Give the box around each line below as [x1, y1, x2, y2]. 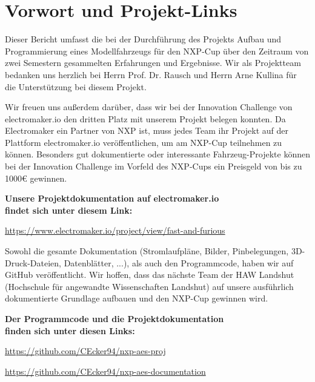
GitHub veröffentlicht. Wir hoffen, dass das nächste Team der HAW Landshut [5, 268, 294, 281]
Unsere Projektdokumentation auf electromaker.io [5, 192, 219, 205]
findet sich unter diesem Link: [5, 203, 133, 216]
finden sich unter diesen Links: [5, 324, 135, 337]
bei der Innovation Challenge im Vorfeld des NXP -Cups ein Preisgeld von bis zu [5, 160, 302, 173]
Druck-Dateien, [5, 256, 61, 269]
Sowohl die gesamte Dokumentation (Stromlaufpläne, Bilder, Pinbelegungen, [5, 245, 289, 257]
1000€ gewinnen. [5, 171, 67, 184]
